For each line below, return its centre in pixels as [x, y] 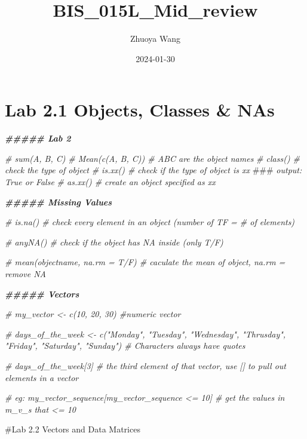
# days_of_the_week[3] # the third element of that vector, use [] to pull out [146, 365]
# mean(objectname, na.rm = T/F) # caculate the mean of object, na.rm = [145, 262]
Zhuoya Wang [155, 39]
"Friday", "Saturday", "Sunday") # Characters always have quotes [125, 346]
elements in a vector [42, 377]
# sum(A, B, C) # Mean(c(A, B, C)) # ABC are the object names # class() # [153, 158]
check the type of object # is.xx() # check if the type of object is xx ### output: [153, 170]
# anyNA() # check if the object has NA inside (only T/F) [114, 242]
